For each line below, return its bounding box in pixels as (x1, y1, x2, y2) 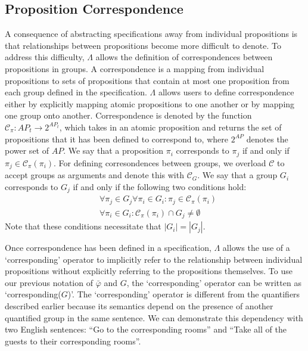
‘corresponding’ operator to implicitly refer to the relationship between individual (5, 253, 303, 265)
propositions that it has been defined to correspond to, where (5, 132, 228, 145)
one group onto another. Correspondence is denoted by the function (5, 109, 252, 122)
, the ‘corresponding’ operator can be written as (126, 276, 301, 288)
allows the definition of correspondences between (95, 51, 273, 63)
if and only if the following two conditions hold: (73, 180, 247, 192)
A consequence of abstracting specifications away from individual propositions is (5, 27, 298, 40)
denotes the (246, 132, 288, 145)
